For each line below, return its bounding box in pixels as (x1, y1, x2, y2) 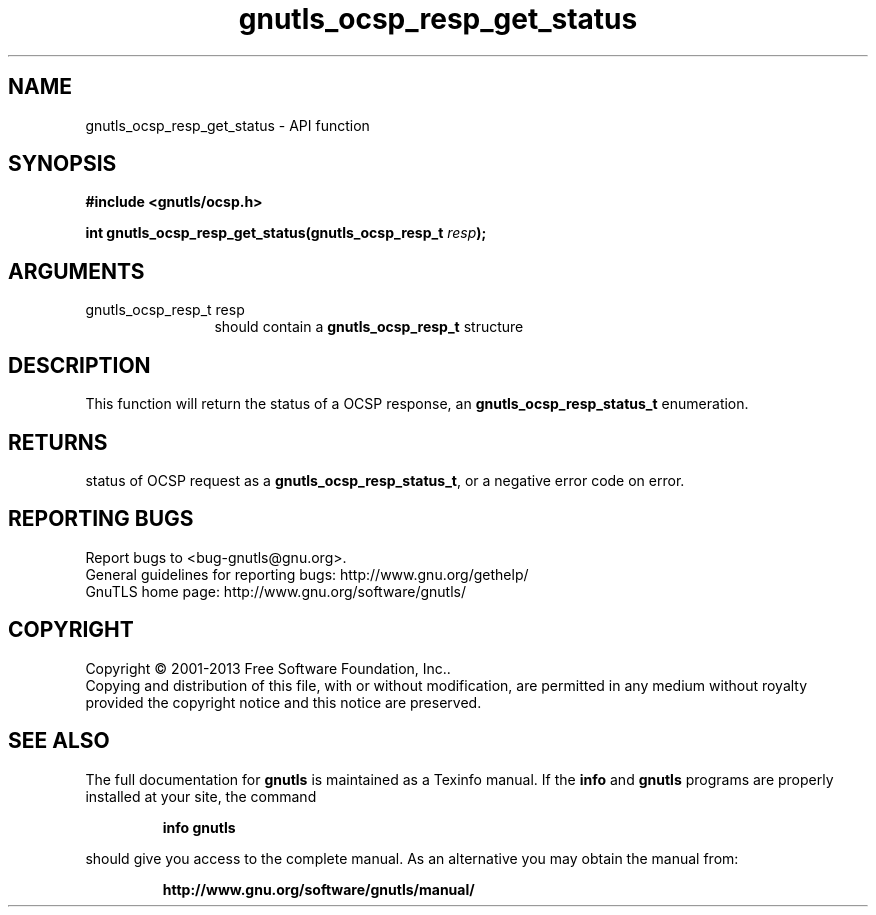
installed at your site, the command (85, 787, 317, 805)
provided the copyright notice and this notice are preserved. (85, 693, 482, 711)
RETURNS (8, 429, 108, 455)
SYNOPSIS (8, 151, 117, 177)
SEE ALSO (8, 728, 110, 754)
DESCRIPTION (8, 352, 151, 378)
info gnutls (162, 818, 236, 836)
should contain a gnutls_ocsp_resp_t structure (214, 318, 524, 336)
